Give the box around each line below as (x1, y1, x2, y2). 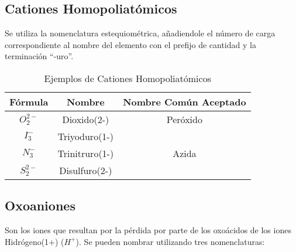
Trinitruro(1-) (57, 146, 114, 160)
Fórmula (9, 94, 49, 108)
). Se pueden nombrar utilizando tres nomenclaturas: (75, 235, 265, 247)
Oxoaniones (5, 196, 75, 214)
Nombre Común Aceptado (123, 94, 246, 108)
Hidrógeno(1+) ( (5, 235, 64, 247)
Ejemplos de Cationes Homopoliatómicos (44, 71, 211, 85)
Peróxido (166, 112, 202, 126)
